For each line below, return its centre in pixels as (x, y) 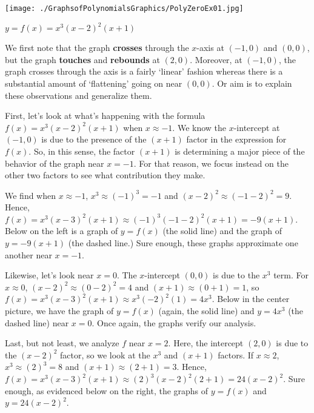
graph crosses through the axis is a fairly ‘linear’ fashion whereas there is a (144, 71)
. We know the (199, 127)
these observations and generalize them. (78, 95)
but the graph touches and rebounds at (82, 59)
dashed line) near (37, 322)
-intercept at (257, 127)
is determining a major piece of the (240, 151)
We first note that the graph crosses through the (97, 48)
